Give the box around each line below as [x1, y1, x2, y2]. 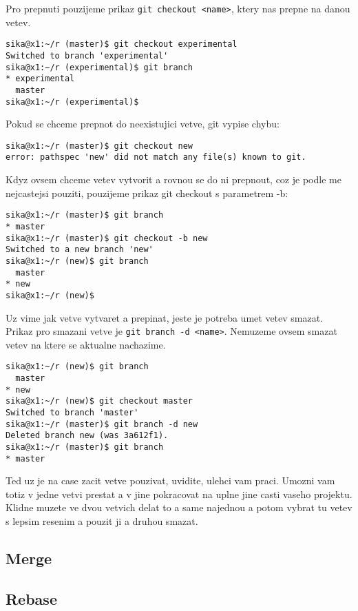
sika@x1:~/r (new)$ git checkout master [6, 396, 193, 406]
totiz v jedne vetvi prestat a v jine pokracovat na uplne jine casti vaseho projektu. [6, 486, 352, 501]
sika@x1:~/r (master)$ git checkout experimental [6, 39, 238, 50]
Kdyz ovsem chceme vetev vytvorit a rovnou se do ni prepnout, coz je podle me [6, 172, 341, 187]
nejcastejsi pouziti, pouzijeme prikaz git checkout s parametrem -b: [6, 185, 288, 200]
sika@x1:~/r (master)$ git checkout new [6, 141, 193, 151]
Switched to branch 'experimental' [6, 50, 169, 61]
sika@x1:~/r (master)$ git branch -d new [6, 419, 198, 429]
